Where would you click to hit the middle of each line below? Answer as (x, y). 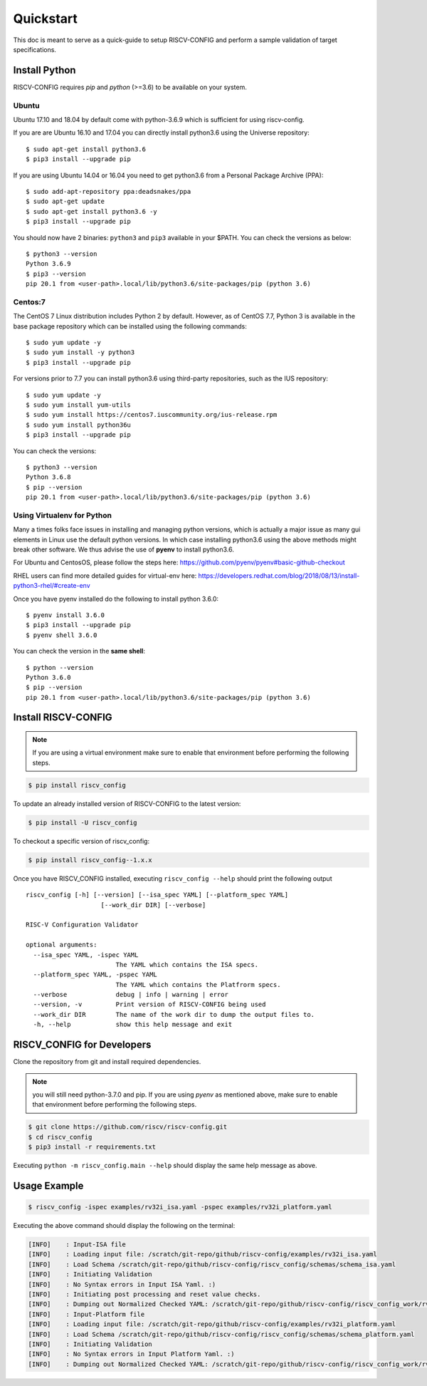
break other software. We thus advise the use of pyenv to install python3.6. (124, 549)
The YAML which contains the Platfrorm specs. (198, 984)
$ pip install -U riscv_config (83, 822)
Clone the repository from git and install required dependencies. (107, 1062)
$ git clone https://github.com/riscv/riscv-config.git (128, 1127)
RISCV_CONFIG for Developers (82, 1045)
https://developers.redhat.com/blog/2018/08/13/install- (279, 575)
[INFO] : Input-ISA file (77, 1245)
